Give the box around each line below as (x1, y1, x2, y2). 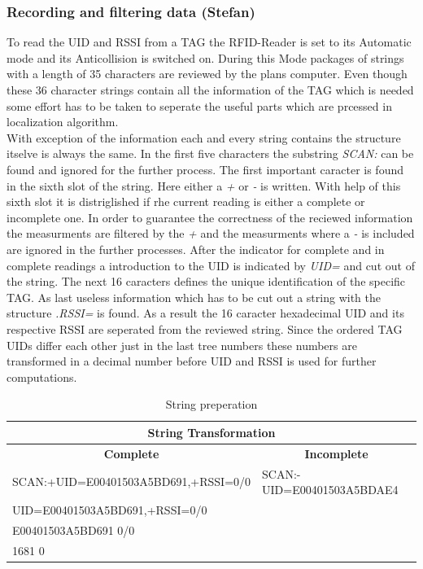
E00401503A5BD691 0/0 (12, 521, 135, 538)
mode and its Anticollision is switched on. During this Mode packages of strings (7, 49, 404, 66)
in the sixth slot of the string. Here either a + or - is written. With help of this (7, 177, 401, 194)
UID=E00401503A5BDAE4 (262, 481, 399, 498)
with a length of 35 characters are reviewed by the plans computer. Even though (7, 65, 408, 82)
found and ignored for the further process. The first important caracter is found (7, 160, 403, 177)
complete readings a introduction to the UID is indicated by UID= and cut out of (7, 256, 415, 274)
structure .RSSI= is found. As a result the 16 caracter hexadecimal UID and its (7, 304, 404, 322)
